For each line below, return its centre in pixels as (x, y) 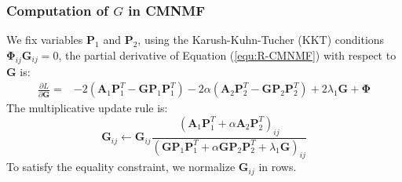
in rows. (278, 167)
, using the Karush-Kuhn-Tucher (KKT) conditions (261, 40)
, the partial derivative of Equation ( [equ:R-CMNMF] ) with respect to (227, 55)
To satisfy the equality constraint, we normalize (121, 167)
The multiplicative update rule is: (87, 108)
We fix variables (45, 40)
